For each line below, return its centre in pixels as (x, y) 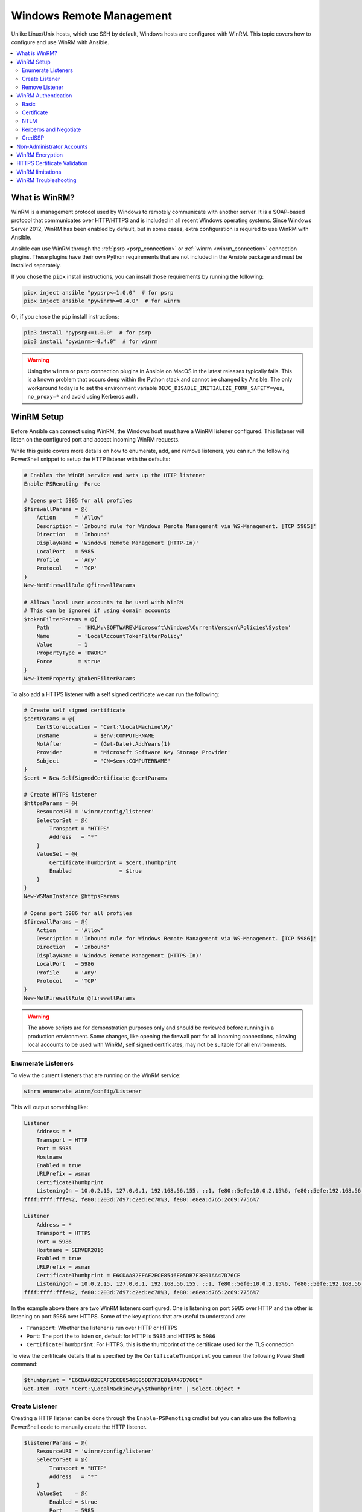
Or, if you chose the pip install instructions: (65, 317)
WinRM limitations (39, 172)
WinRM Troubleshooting (46, 180)
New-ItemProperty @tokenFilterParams (80, 678)
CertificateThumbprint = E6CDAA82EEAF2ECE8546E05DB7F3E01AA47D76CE (138, 1276)
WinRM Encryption (40, 155)
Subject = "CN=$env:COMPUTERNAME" (103, 761)
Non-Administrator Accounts (52, 146)
